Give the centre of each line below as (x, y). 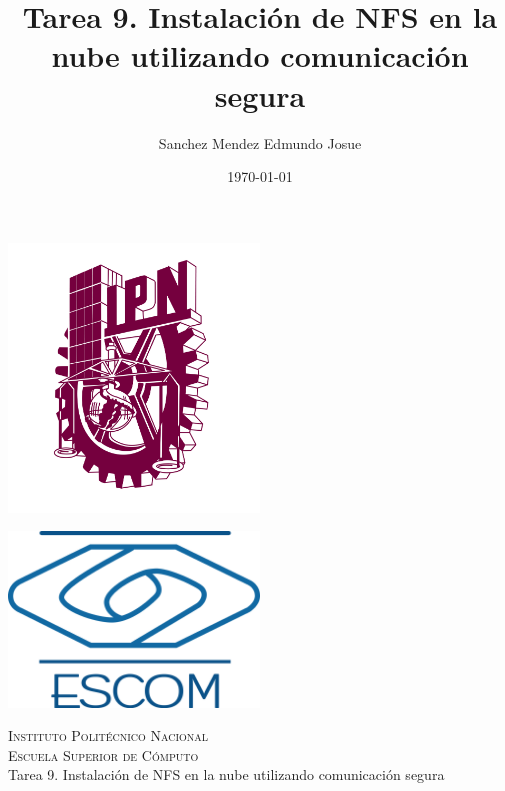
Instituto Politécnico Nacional (108, 735)
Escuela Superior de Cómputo (103, 754)
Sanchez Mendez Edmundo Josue (260, 142)
